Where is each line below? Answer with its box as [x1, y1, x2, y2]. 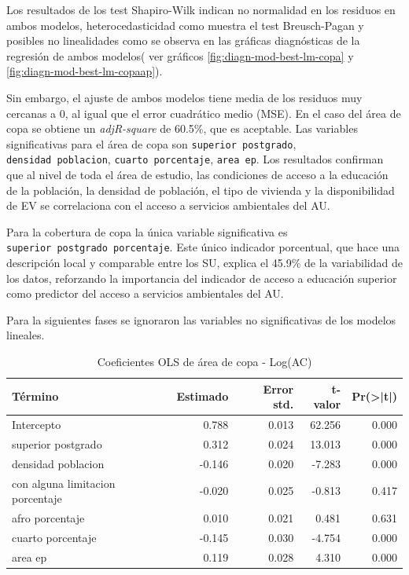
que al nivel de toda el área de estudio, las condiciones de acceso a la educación [6, 167, 389, 183]
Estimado [176, 388, 229, 405]
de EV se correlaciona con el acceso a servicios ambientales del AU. [6, 197, 330, 214]
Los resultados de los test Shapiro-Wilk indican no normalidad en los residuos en [6, 2, 396, 17]
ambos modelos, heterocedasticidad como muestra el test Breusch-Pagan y [6, 16, 364, 33]
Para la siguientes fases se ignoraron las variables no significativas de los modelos [6, 311, 396, 328]
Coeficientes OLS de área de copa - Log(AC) [97, 353, 312, 370]
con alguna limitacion [12, 474, 116, 491]
